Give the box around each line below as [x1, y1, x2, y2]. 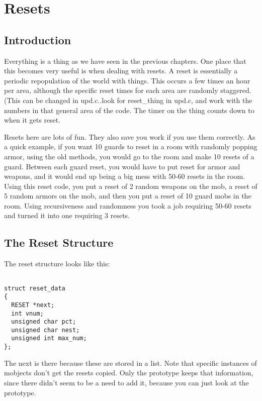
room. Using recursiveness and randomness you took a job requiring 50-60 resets [4, 200, 251, 211]
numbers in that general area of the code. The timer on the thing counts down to [4, 105, 254, 115]
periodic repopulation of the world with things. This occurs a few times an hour [4, 75, 250, 85]
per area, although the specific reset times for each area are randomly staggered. [4, 85, 251, 95]
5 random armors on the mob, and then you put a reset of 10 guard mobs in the [4, 190, 251, 201]
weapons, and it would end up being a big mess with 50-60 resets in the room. [4, 171, 245, 181]
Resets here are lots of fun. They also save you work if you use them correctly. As [4, 131, 255, 142]
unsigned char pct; [11, 318, 76, 326]
